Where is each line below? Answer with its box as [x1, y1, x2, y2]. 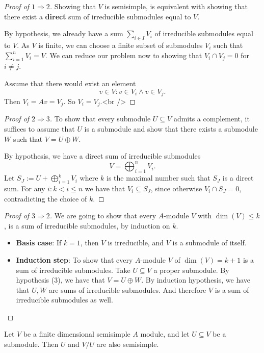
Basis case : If [16, 237, 62, 248]
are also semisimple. [96, 339, 159, 349]
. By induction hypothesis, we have [141, 274, 251, 285]
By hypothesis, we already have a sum [4, 28, 123, 39]
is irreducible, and [108, 237, 164, 248]
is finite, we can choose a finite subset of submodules [38, 39, 203, 50]
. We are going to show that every [49, 210, 156, 221]
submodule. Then [4, 339, 59, 349]
